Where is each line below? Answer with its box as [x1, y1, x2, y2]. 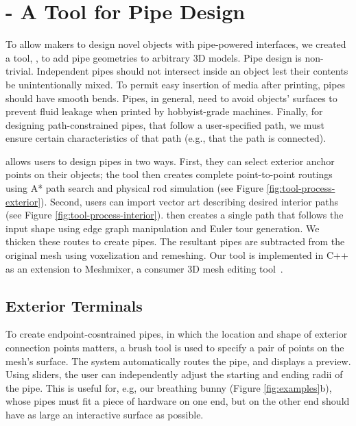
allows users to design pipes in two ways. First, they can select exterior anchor [5, 153, 335, 168]
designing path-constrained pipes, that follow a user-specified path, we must [5, 117, 324, 131]
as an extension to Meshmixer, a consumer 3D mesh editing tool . [5, 261, 283, 275]
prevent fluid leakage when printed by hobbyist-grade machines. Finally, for [5, 104, 323, 118]
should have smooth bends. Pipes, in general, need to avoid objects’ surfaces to [5, 90, 337, 105]
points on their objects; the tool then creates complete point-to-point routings [5, 167, 333, 181]
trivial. [5, 64, 34, 78]
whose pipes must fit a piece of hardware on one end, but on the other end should [5, 394, 350, 408]
